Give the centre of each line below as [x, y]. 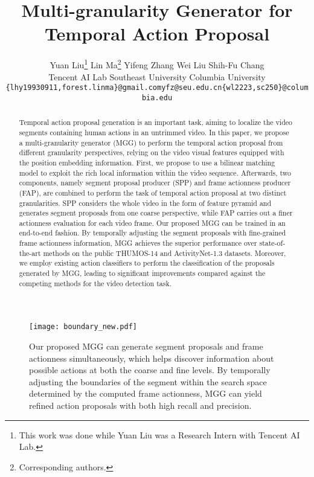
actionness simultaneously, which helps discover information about [152, 358]
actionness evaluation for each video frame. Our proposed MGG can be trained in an [152, 222]
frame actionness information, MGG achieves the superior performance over [138, 243]
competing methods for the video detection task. [95, 283]
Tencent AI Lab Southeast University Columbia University [157, 76]
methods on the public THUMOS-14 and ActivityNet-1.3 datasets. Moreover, [165, 253]
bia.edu [157, 98]
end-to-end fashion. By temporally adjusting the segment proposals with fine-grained [152, 233]
